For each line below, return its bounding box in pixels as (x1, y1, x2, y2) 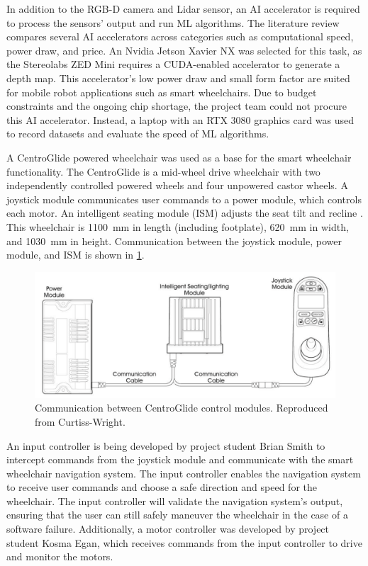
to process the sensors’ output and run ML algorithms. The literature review (6, 15, 340, 30)
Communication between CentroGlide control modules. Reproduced (35, 400, 328, 415)
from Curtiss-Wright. (35, 414, 126, 429)
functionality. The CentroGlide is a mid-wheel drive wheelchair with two (6, 164, 320, 179)
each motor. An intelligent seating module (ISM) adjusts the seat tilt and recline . (6, 205, 363, 220)
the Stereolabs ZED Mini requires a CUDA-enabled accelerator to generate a (6, 57, 340, 72)
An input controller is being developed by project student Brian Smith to (6, 438, 325, 453)
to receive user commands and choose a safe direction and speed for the (6, 480, 317, 494)
